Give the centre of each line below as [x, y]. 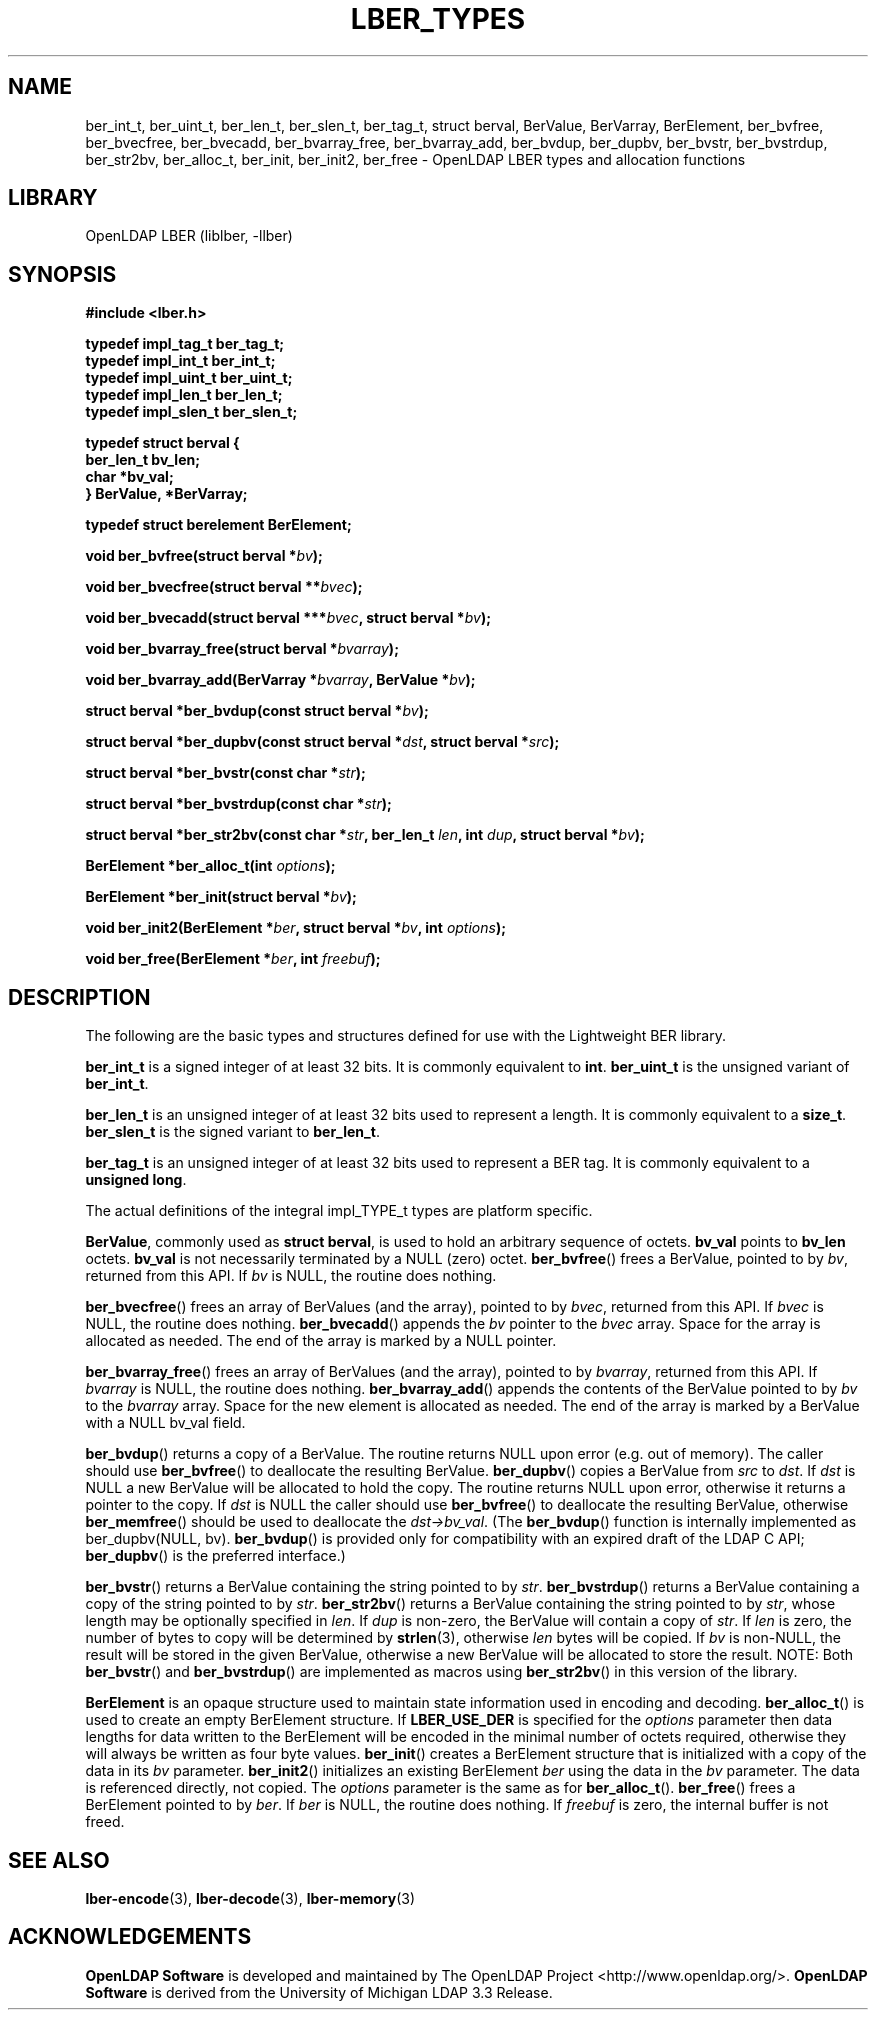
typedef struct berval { [162, 443]
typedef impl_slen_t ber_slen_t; [191, 412]
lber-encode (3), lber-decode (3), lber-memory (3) [250, 1898]
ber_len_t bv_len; [142, 460]
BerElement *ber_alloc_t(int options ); [210, 866]
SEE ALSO [59, 1860]
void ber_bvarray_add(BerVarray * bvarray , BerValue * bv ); [280, 680]
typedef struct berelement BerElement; [218, 525]
